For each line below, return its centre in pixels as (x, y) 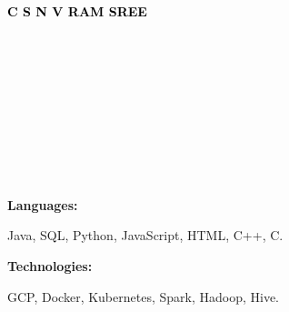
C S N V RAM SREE (77, 11)
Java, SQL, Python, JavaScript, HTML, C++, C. (145, 235)
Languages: (43, 204)
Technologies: (50, 265)
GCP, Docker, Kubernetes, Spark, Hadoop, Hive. (143, 296)
